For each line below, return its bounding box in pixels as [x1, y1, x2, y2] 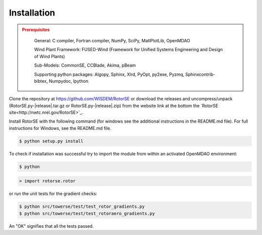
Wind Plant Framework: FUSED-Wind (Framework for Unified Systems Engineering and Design [34, 47, 223, 53]
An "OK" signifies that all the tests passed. [9, 223, 94, 229]
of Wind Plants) [34, 54, 65, 59]
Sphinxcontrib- [185, 71, 215, 77]
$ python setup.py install [19, 138, 83, 144]
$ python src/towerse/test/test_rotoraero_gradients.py [19, 211, 155, 216]
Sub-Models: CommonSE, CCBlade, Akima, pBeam [34, 62, 136, 68]
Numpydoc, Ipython [49, 78, 89, 84]
